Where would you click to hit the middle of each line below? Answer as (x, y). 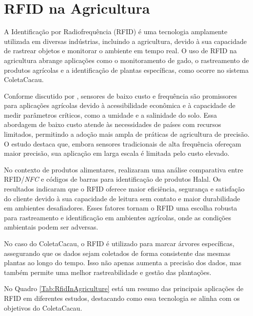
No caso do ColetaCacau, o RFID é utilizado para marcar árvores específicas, (119, 243)
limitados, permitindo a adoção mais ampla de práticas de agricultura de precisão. (127, 134)
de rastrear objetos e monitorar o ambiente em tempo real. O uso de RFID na (120, 51)
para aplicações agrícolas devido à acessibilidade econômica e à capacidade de (120, 105)
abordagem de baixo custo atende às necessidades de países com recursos (113, 124)
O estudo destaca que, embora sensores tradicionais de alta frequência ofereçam (123, 143)
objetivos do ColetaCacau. (43, 307)
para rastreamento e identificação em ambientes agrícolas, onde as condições (117, 217)
